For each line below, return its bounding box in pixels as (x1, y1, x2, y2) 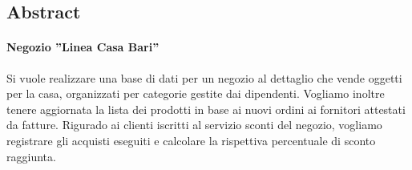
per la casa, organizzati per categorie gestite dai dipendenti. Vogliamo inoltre (6, 85, 385, 102)
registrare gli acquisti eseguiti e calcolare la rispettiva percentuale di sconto (6, 132, 376, 148)
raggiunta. (6, 148, 56, 164)
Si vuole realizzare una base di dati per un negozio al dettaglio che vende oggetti (6, 69, 402, 86)
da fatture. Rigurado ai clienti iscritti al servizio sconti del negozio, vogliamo (6, 116, 382, 133)
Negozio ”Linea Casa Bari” (6, 38, 160, 55)
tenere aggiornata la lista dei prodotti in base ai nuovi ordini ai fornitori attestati (6, 100, 406, 117)
